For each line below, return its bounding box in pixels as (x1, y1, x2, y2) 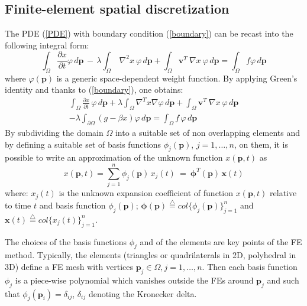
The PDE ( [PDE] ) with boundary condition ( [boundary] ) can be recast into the (5, 27, 293, 40)
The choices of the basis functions (5, 235, 127, 248)
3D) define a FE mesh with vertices (5, 261, 133, 272)
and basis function (39, 198, 106, 211)
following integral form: (5, 38, 89, 51)
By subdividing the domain (5, 126, 104, 139)
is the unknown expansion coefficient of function (59, 187, 233, 199)
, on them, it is (234, 138, 289, 150)
